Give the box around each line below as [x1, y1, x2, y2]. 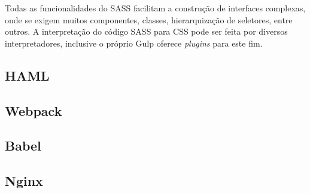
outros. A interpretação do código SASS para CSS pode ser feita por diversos [5, 25, 288, 38]
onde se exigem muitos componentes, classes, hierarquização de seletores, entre [5, 13, 293, 26]
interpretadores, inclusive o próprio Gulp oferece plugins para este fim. [5, 36, 263, 49]
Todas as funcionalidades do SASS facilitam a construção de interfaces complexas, [5, 2, 306, 14]
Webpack [5, 101, 62, 120]
